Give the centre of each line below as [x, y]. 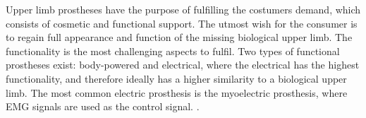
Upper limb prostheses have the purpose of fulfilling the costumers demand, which [183, 9]
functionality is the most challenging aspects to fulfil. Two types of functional [173, 51]
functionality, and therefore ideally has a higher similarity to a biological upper [176, 78]
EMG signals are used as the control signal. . [103, 106]
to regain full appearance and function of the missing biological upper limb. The [179, 37]
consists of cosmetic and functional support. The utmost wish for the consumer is [182, 23]
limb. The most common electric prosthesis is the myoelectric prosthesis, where [177, 92]
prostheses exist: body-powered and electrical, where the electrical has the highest [183, 65]
